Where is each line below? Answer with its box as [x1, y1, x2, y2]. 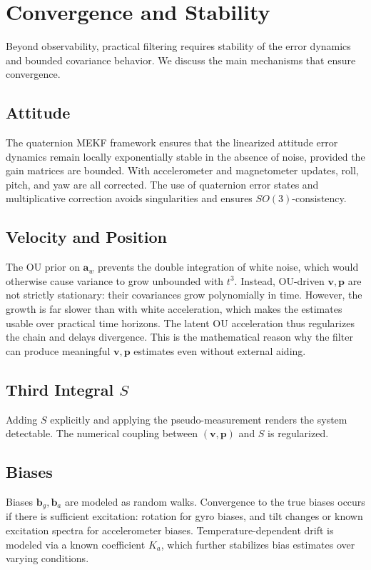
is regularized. [268, 426, 329, 441]
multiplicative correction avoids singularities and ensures [6, 191, 253, 206]
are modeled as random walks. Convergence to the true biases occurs [64, 494, 365, 509]
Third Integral [6, 378, 114, 400]
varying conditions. [6, 551, 89, 566]
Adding [6, 411, 38, 426]
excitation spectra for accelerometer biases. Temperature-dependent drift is [6, 523, 334, 538]
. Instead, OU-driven [234, 273, 325, 288]
